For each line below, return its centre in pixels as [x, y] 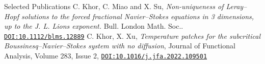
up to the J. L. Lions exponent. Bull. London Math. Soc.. [94, 26]
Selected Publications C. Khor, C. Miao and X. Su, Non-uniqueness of [114, 6]
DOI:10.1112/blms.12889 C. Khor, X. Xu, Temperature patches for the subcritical [132, 36]
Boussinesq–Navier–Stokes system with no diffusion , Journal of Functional [120, 46]
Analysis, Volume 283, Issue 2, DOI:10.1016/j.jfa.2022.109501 [106, 56]
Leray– [236, 6]
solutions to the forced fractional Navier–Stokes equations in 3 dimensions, [138, 16]
